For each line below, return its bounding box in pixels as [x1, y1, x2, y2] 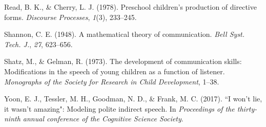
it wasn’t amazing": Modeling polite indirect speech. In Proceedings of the [4, 103, 235, 114]
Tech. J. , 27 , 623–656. [4, 38, 73, 49]
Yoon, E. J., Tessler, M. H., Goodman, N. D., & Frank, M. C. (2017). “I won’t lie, [4, 93, 262, 104]
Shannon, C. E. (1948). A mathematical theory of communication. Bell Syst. [4, 29, 245, 39]
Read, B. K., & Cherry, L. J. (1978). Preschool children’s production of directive [4, 2, 257, 12]
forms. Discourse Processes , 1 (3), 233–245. [4, 11, 137, 22]
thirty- [237, 103, 257, 114]
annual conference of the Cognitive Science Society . [23, 113, 183, 124]
